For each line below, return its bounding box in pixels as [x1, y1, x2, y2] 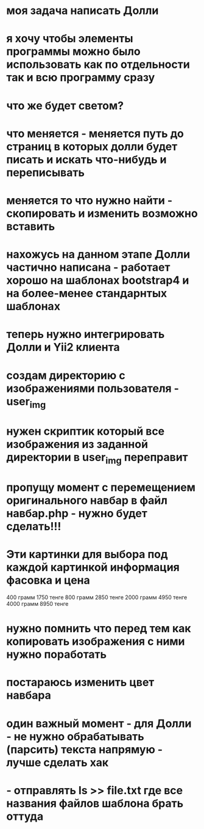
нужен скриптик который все [6, 424, 165, 438]
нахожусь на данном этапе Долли [6, 248, 191, 262]
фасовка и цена [6, 573, 90, 588]
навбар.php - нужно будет [6, 507, 147, 520]
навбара [6, 688, 52, 702]
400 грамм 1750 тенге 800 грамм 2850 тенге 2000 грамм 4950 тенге [6, 594, 188, 601]
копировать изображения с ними [6, 635, 185, 649]
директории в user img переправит [6, 451, 188, 466]
